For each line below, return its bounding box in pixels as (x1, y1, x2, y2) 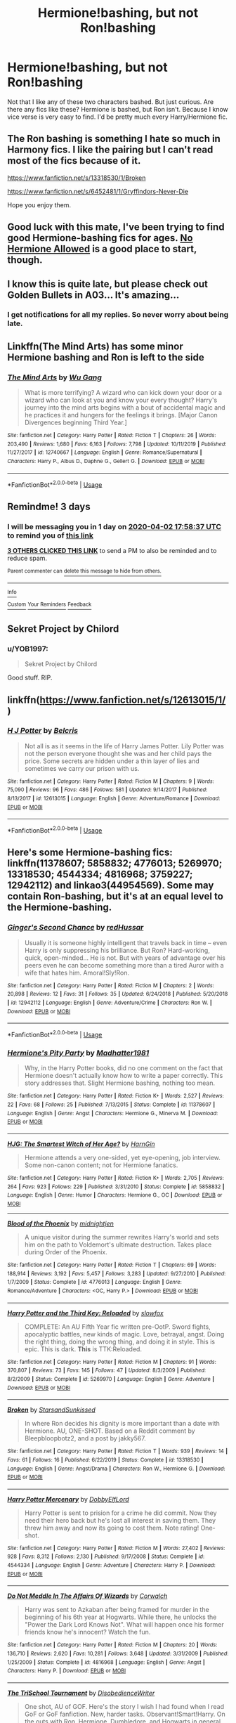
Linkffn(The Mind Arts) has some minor (7, 340, 184, 352)
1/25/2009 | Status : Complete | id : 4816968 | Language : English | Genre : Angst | (7, 1658, 205, 1666)
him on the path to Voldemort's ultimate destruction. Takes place (24, 1240, 212, 1249)
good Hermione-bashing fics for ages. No (7, 232, 193, 244)
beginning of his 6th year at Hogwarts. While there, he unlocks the (24, 1613, 217, 1621)
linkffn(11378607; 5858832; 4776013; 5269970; (7, 857, 223, 869)
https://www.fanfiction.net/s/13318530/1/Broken (7, 174, 146, 182)
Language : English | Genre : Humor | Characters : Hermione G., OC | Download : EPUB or (7, 1192, 223, 1199)
